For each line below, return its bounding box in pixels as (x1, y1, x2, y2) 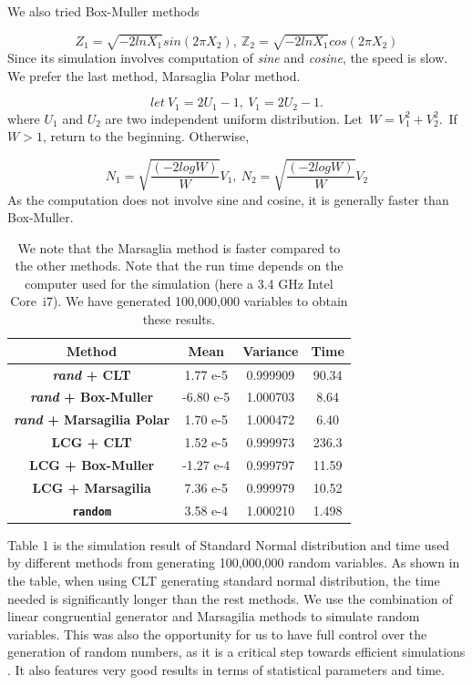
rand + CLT (52, 364, 131, 383)
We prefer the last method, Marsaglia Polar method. (7, 66, 301, 85)
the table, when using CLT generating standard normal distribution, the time (7, 570, 440, 589)
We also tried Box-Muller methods (7, 2, 200, 20)
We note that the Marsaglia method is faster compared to (17, 238, 341, 257)
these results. (142, 310, 216, 329)
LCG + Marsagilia (32, 477, 151, 496)
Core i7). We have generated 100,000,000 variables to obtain (10, 291, 348, 311)
